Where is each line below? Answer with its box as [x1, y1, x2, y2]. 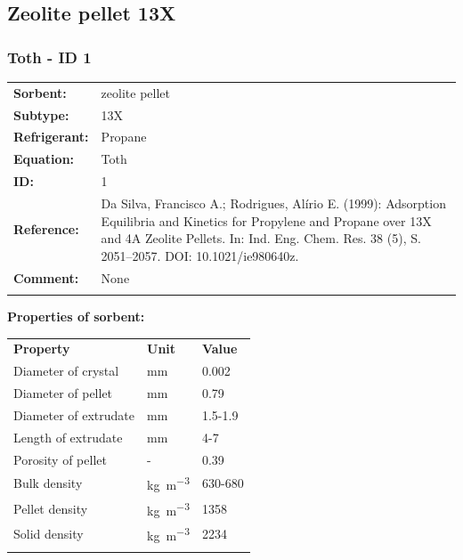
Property [13, 339, 70, 358]
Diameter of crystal [13, 361, 119, 380]
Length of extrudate [13, 427, 123, 446]
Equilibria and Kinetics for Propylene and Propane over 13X [101, 211, 432, 230]
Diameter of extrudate [13, 405, 134, 424]
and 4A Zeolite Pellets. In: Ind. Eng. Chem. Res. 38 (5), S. [101, 229, 421, 248]
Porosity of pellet [13, 450, 107, 468]
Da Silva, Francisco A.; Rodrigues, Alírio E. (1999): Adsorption [101, 193, 446, 212]
